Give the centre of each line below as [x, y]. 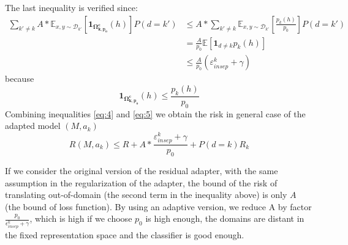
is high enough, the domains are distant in [225, 218]
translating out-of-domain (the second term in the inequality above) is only [146, 195]
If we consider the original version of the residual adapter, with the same [142, 170]
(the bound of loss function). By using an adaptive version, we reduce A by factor [158, 206]
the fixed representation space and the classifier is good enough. [125, 235]
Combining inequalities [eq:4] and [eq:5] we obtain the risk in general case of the [155, 113]
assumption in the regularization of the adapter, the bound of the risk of [141, 182]
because [20, 79]
